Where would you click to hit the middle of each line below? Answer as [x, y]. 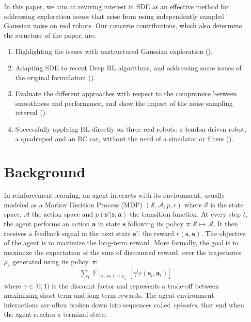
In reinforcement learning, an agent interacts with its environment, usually [115, 195]
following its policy [156, 224]
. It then [226, 224]
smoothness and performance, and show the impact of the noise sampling [124, 103]
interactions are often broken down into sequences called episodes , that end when [124, 304]
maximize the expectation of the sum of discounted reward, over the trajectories [123, 252]
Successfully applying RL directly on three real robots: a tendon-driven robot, [131, 128]
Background [45, 172]
